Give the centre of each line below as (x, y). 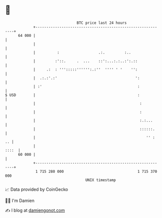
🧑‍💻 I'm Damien (20, 201)
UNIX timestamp (101, 180)
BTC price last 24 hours (102, 23)
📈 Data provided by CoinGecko (37, 189)
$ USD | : (72, 95)
